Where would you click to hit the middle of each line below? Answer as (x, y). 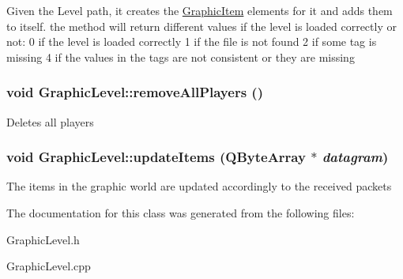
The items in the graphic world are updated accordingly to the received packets (199, 186)
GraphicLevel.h (43, 239)
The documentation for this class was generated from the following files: (181, 213)
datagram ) (355, 157)
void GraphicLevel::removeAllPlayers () (135, 92)
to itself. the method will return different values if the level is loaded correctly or (201, 26)
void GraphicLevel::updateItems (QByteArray (156, 157)
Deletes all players (50, 121)
